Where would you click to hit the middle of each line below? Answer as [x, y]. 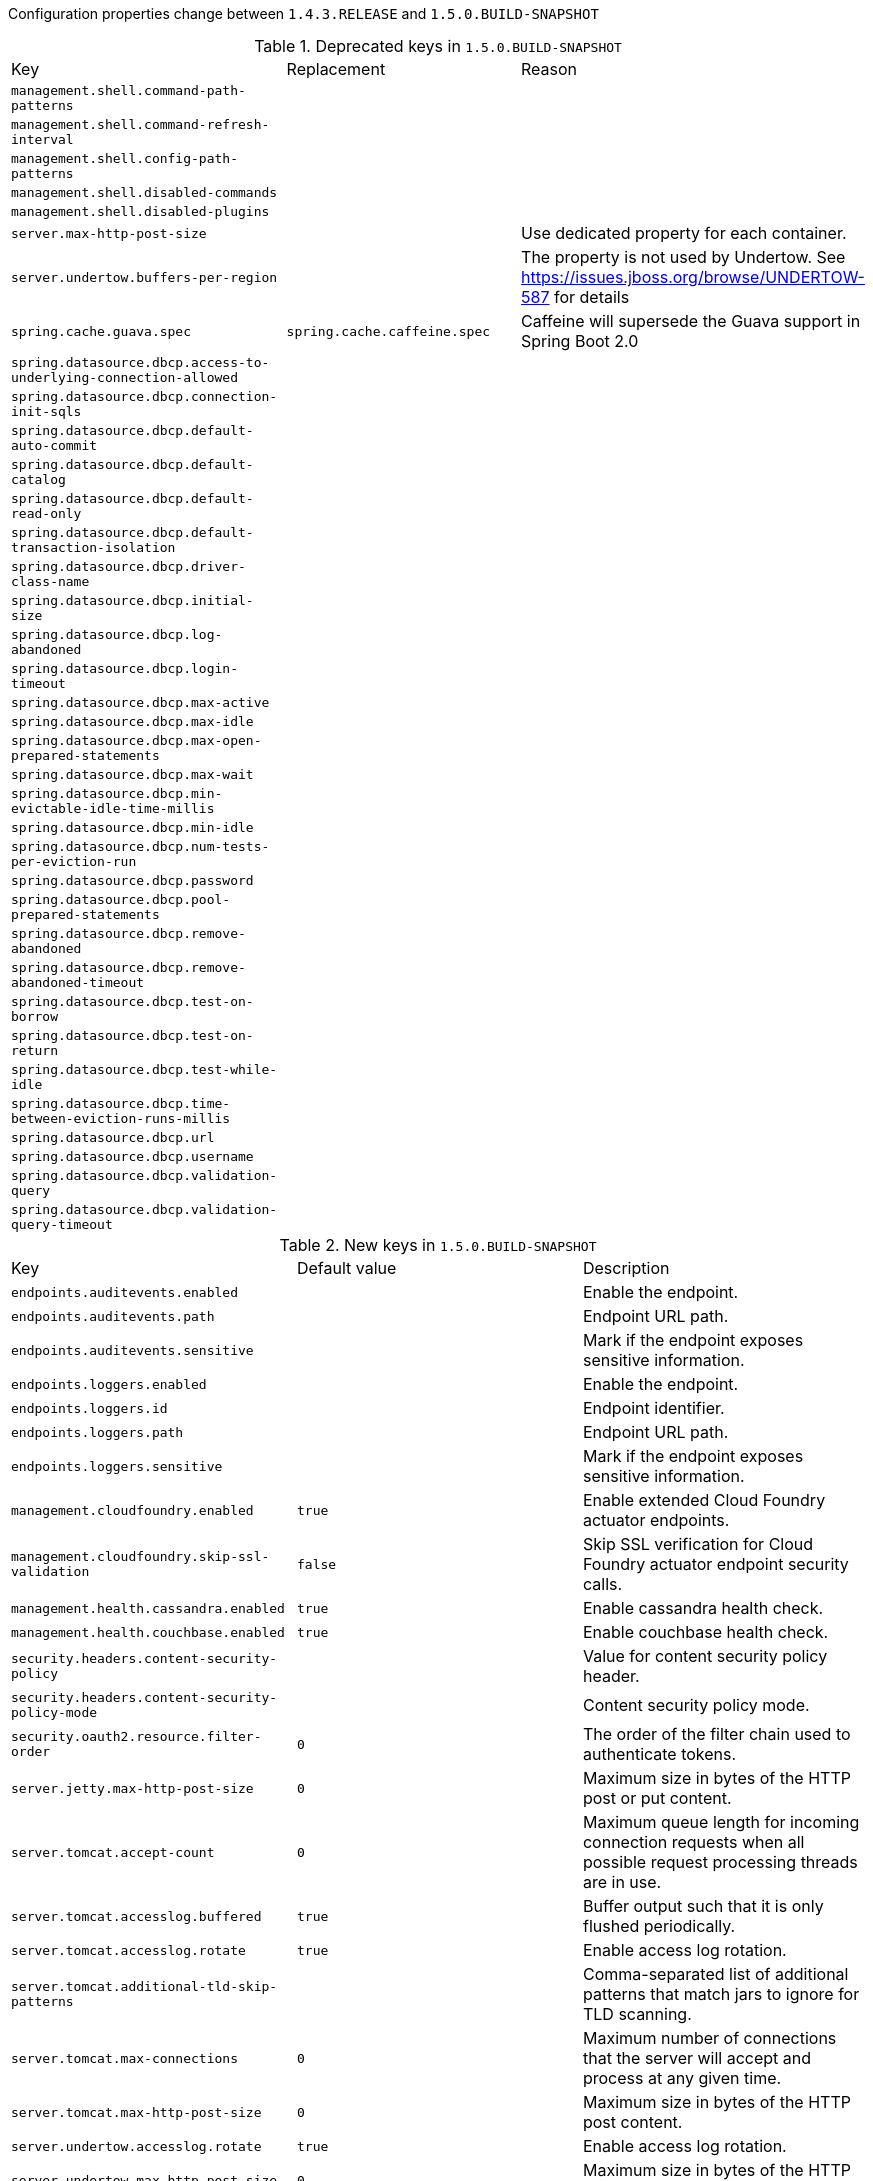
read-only [46, 513]
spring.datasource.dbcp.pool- [121, 899]
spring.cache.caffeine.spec [388, 331]
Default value [346, 1268]
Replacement [336, 69]
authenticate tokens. [659, 1754]
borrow [34, 1016]
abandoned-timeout [78, 982]
